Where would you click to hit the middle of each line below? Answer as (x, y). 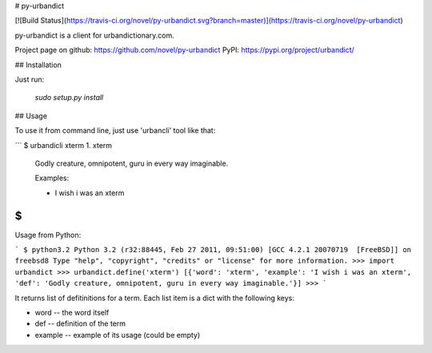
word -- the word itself (72, 312)
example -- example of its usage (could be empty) (118, 335)
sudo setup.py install (69, 98)
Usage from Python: (48, 235)
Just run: (30, 79)
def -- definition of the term (80, 323)
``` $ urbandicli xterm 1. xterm (63, 145)
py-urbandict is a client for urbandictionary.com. (95, 35)
